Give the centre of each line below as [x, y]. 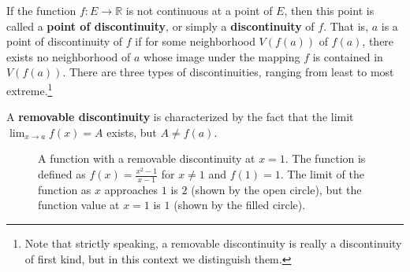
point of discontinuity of [65, 41]
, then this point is [329, 10]
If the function [41, 10]
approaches [131, 189]
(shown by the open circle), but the [276, 189]
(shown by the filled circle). [240, 205]
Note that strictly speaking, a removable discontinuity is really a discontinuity [213, 243]
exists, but [132, 132]
